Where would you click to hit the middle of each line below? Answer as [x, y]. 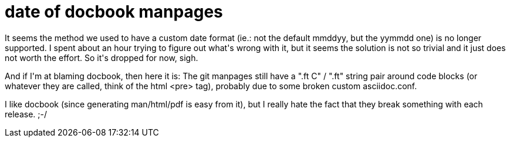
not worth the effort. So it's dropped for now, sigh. [102, 58]
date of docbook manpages [114, 12]
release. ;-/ [26, 114]
